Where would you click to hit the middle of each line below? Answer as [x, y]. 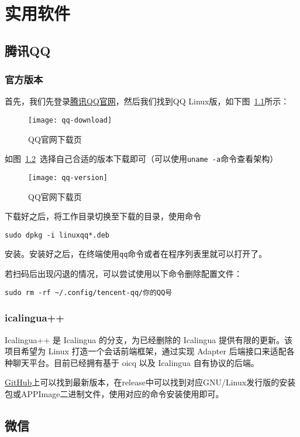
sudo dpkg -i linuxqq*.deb [57, 235]
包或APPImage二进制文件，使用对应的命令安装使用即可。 [114, 393]
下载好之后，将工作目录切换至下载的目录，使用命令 [103, 216]
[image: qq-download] [70, 120]
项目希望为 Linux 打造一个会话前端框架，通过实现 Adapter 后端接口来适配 [146, 351]
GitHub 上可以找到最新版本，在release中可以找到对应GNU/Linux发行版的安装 [150, 382]
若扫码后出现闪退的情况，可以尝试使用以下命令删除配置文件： [123, 274]
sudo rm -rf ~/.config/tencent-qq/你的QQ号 [89, 292]
